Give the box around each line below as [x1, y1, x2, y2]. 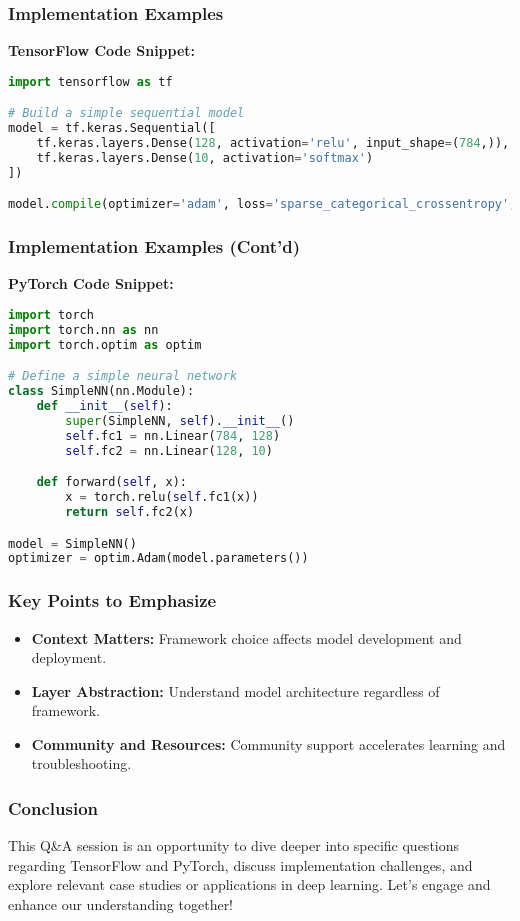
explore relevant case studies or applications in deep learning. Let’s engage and [8, 874, 491, 895]
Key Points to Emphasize [8, 588, 217, 613]
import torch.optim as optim [8, 337, 202, 352]
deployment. [31, 647, 107, 668]
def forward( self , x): [36, 475, 187, 490]
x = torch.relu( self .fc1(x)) [65, 490, 259, 505]
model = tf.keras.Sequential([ [8, 121, 216, 136]
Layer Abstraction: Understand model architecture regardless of [31, 680, 440, 701]
